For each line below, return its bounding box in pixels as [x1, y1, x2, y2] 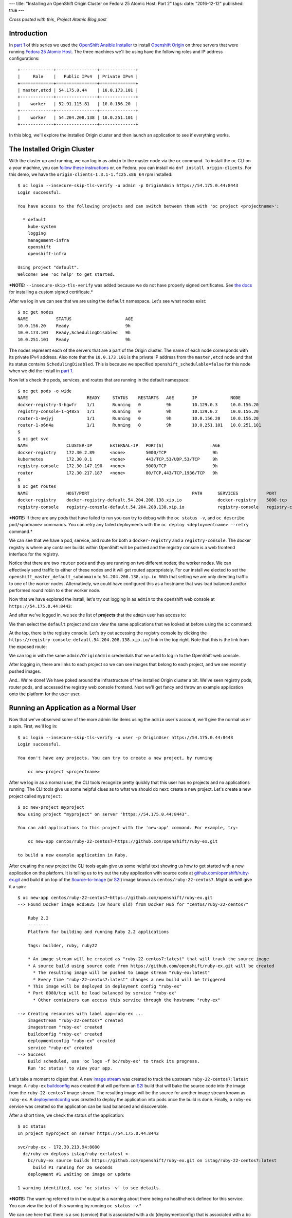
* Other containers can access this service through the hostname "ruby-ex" [33, 997, 220, 1003]
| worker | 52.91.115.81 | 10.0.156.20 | [18, 101, 139, 107]
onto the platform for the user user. [9, 691, 81, 697]
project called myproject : [9, 793, 62, 799]
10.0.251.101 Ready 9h [18, 337, 131, 342]
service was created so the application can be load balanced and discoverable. [9, 1104, 168, 1109]
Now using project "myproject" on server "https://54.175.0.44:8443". [18, 811, 190, 817]
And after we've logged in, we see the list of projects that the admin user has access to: [9, 612, 186, 618]
